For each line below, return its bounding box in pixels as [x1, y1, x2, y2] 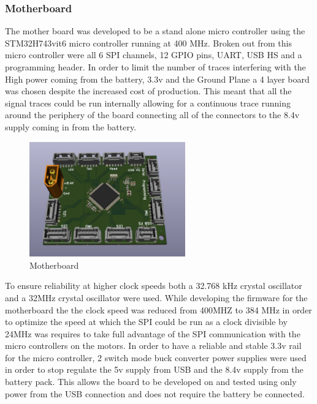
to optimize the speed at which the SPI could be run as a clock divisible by [5, 315, 288, 328]
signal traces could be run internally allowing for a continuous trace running [5, 96, 291, 109]
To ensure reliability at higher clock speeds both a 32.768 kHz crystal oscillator [5, 279, 302, 292]
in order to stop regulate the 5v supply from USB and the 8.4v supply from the [5, 363, 304, 376]
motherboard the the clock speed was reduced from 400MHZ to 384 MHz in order [5, 303, 312, 316]
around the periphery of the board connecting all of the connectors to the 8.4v [5, 108, 300, 121]
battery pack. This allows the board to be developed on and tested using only [5, 375, 297, 388]
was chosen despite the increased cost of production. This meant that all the [5, 84, 292, 97]
